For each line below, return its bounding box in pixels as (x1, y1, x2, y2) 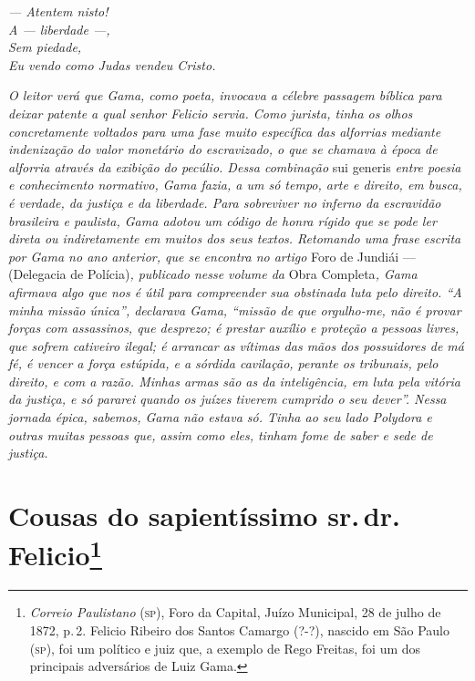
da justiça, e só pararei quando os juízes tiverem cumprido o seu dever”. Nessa (8, 389, 447, 408)
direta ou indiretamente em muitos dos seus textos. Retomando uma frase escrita (8, 229, 461, 248)
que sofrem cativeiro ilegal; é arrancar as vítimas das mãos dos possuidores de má (8, 335, 464, 355)
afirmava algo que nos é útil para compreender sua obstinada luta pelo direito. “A (8, 282, 462, 301)
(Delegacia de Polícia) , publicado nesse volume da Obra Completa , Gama (8, 264, 418, 284)
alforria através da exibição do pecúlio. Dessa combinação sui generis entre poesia (8, 157, 461, 176)
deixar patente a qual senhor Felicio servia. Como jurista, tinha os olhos (8, 103, 413, 122)
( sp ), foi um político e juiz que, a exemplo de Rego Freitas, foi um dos (29, 638, 421, 657)
